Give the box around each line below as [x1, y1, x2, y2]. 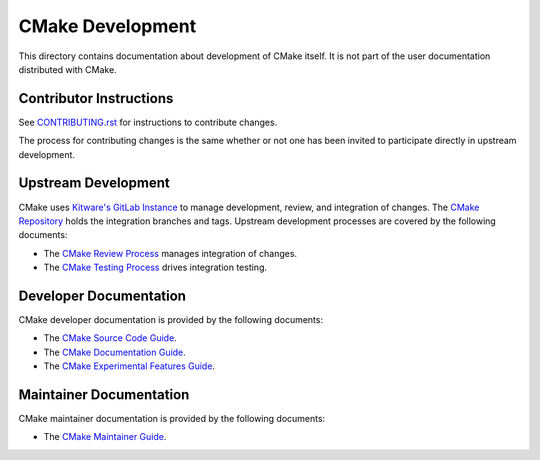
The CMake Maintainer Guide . [43, 431, 167, 443]
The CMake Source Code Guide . [43, 332, 177, 344]
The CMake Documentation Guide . [43, 346, 187, 358]
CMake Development [18, 15, 197, 37]
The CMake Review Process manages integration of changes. [43, 247, 298, 259]
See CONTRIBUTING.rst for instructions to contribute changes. [18, 116, 278, 128]
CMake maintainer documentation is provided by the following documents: [18, 413, 326, 425]
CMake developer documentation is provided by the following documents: [18, 314, 324, 325]
